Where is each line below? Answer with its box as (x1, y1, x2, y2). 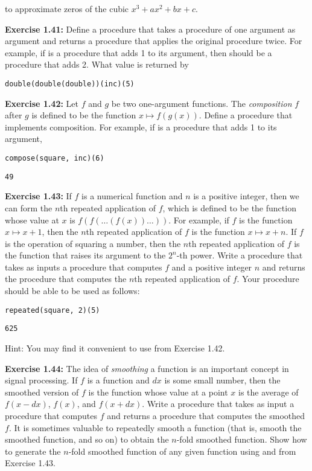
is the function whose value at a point (88, 385, 228, 398)
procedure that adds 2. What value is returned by (5, 58, 189, 71)
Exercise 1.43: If (5, 190, 72, 202)
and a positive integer (171, 260, 252, 273)
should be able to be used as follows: (5, 284, 140, 297)
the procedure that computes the (5, 272, 127, 285)
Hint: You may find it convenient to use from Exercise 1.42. (5, 341, 225, 354)
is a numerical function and (81, 190, 183, 202)
